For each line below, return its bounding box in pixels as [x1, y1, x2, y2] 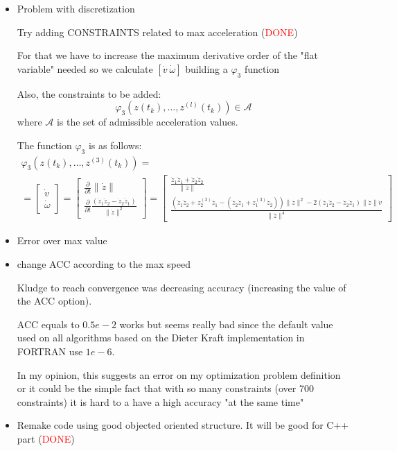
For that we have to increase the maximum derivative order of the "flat [17, 48, 319, 62]
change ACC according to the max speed [17, 257, 191, 271]
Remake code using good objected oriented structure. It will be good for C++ [17, 418, 349, 432]
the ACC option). [17, 293, 92, 308]
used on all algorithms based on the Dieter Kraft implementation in [17, 330, 305, 345]
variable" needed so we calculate [17, 61, 153, 76]
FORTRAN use [17, 344, 83, 359]
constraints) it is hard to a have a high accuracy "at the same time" [17, 394, 304, 409]
